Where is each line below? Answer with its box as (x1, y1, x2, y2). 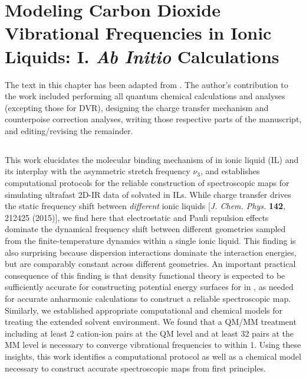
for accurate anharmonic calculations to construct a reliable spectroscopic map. (5, 292, 291, 304)
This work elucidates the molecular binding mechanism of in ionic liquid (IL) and (5, 153, 299, 165)
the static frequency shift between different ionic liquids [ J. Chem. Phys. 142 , (5, 200, 286, 212)
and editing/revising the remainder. (5, 124, 133, 136)
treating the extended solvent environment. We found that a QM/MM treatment (5, 315, 297, 328)
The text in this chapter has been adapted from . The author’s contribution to (5, 78, 288, 90)
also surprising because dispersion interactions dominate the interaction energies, (5, 246, 297, 258)
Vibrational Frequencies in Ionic (5, 21, 272, 45)
